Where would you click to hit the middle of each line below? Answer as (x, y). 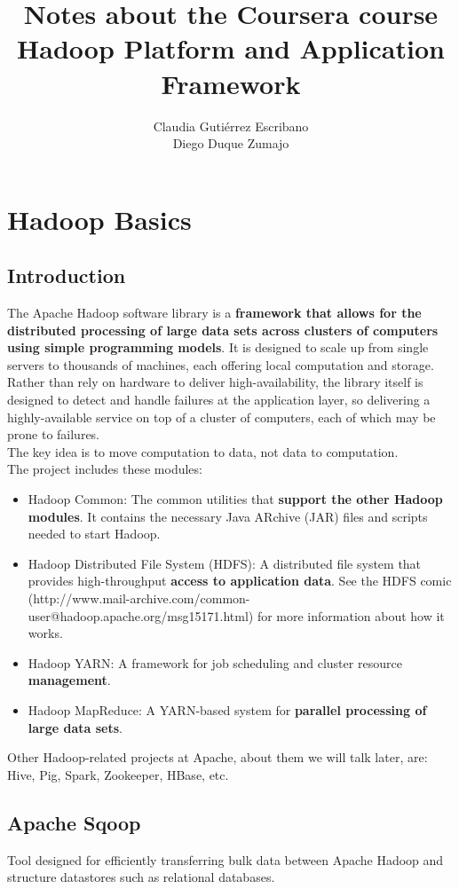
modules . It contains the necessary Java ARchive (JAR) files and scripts (228, 516)
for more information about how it (351, 615)
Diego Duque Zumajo (231, 143)
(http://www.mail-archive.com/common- (139, 598)
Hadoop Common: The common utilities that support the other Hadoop (235, 499)
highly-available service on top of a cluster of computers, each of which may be (222, 417)
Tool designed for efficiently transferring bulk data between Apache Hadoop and (226, 859)
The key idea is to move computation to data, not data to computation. (203, 451)
